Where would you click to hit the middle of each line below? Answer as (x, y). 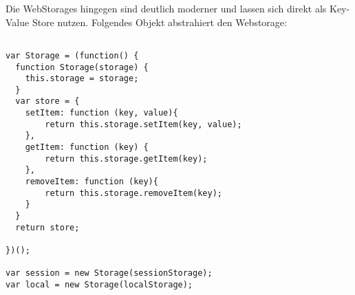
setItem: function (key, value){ (101, 113)
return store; (47, 227)
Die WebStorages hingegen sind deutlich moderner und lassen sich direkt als (166, 8)
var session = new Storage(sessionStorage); (109, 273)
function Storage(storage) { (82, 67)
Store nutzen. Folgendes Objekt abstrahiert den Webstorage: (159, 22)
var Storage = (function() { (72, 55)
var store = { (47, 101)
